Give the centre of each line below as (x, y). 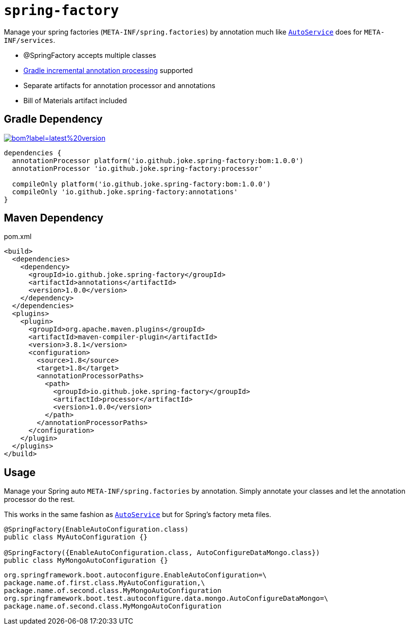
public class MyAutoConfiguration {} (76, 537)
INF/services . (30, 40)
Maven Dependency (54, 218)
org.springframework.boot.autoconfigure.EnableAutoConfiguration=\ (135, 575)
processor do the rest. (39, 499)
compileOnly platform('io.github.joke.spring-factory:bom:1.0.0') (141, 184)
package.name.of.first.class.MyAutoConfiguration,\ (105, 583)
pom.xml (18, 237)
